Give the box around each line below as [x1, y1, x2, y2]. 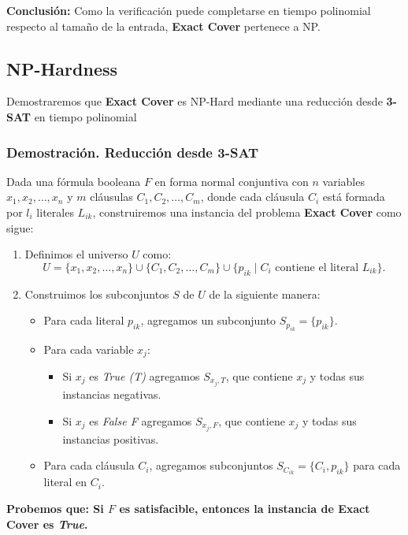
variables [322, 173, 365, 189]
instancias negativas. [62, 386, 161, 403]
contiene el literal [275, 262, 359, 273]
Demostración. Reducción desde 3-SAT [6, 142, 259, 162]
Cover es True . [6, 515, 88, 532]
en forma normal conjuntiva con [154, 173, 309, 189]
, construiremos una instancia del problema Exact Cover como [92, 203, 402, 220]
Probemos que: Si [6, 500, 104, 517]
